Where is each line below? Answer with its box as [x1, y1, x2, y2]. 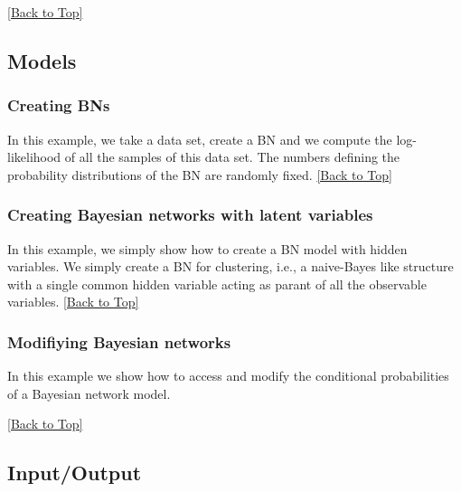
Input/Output [7, 459, 142, 487]
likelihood [7, 147, 61, 166]
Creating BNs [7, 94, 110, 117]
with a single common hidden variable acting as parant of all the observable [7, 274, 427, 293]
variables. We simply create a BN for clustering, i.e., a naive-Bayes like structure [7, 257, 454, 276]
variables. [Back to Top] [7, 292, 139, 311]
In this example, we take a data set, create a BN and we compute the [7, 129, 392, 148]
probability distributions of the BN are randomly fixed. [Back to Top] [7, 165, 392, 184]
